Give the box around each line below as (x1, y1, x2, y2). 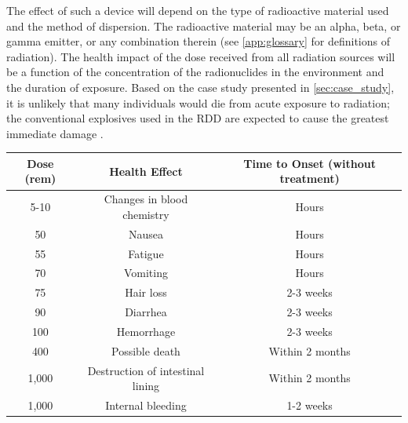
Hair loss (125, 284, 167, 301)
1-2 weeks (286, 397, 333, 414)
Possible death (111, 342, 180, 359)
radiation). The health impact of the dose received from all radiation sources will (6, 48, 395, 64)
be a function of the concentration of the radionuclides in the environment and (6, 64, 384, 80)
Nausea (128, 225, 163, 242)
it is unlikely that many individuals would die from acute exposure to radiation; (6, 94, 390, 111)
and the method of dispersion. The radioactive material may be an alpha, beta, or (6, 17, 401, 34)
